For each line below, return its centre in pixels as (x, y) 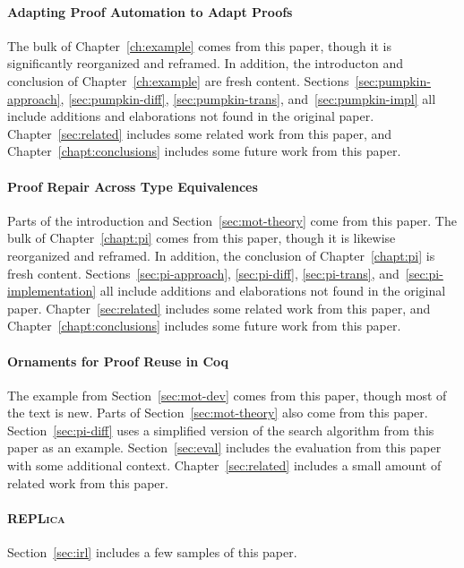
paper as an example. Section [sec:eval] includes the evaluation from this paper (224, 448)
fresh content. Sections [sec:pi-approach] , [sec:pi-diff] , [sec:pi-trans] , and (203, 273)
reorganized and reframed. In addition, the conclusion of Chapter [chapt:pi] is (221, 255)
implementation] (52, 291)
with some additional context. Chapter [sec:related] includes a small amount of (224, 465)
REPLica (36, 517)
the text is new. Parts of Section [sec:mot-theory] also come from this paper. (218, 413)
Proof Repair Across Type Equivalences (133, 186)
